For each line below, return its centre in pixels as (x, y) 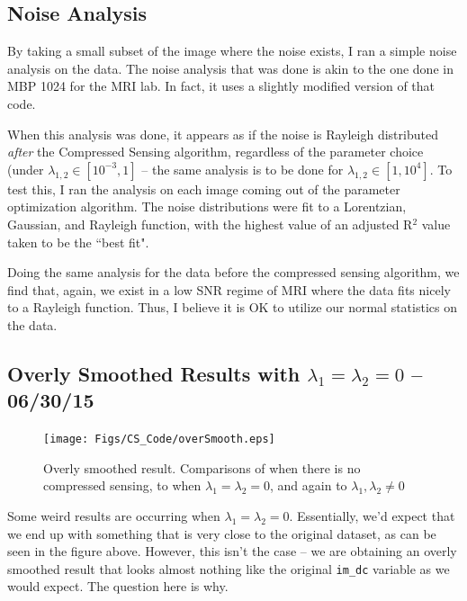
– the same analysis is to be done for (242, 169)
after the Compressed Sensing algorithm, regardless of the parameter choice (216, 152)
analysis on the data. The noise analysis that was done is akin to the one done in (230, 68)
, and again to (309, 485)
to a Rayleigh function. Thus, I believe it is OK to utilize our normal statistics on (232, 307)
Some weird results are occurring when (114, 515)
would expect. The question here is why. (118, 586)
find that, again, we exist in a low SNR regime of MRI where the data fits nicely (229, 289)
